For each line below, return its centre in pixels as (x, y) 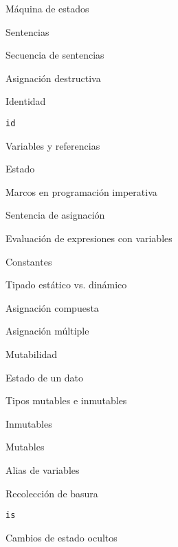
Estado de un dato (45, 377)
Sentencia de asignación (55, 215)
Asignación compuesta (52, 307)
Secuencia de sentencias (55, 55)
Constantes (29, 261)
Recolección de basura (52, 493)
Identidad (26, 101)
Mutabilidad (32, 354)
